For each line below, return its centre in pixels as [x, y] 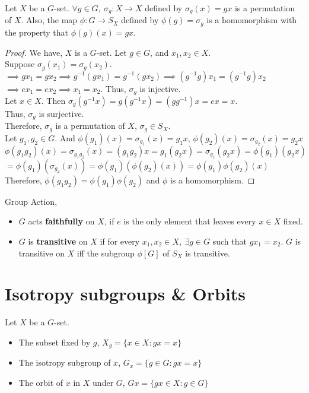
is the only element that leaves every [190, 221]
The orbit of [41, 382]
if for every [120, 241]
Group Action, [31, 201]
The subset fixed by [55, 342]
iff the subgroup [106, 253]
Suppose [20, 64]
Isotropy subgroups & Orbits [125, 294]
